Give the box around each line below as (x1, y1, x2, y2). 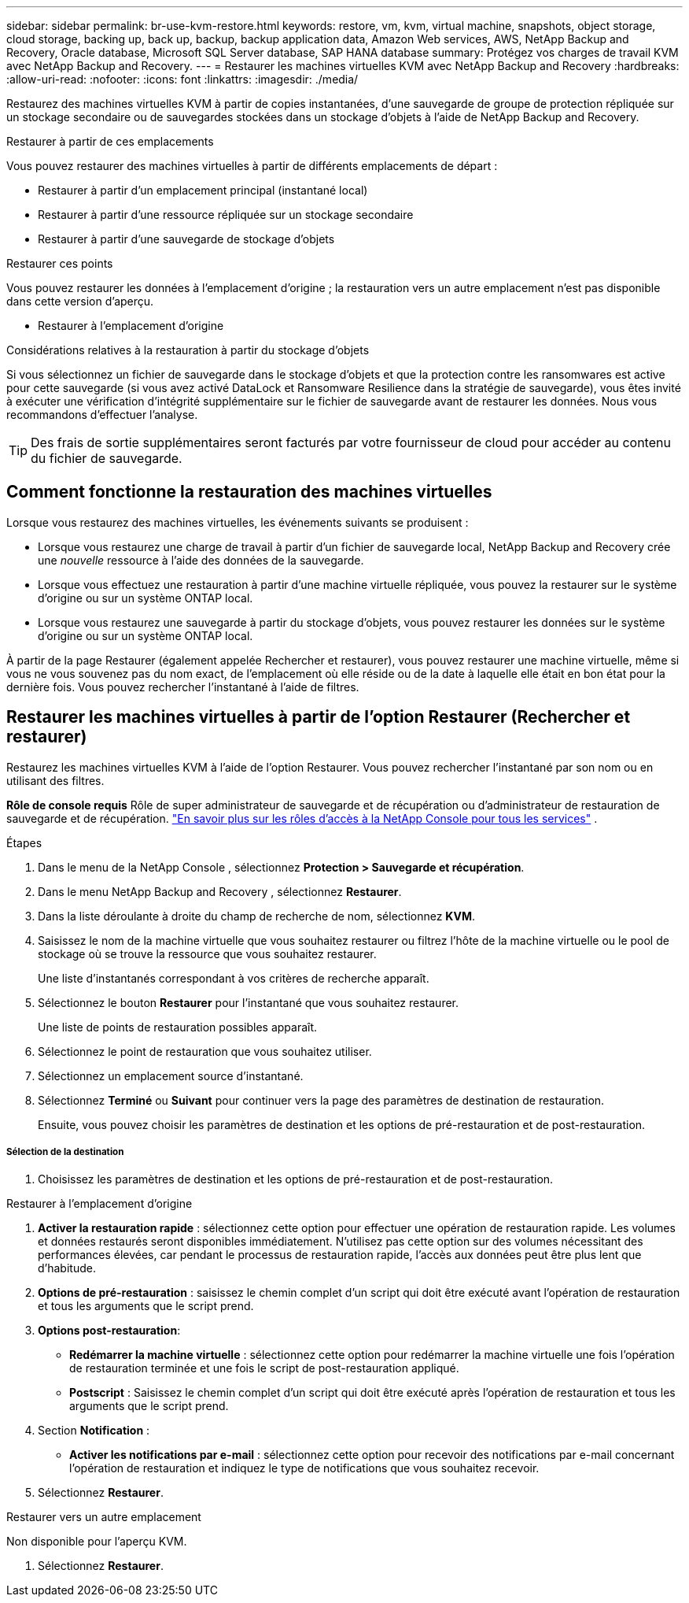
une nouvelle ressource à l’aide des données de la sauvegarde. (38, 553, 364, 567)
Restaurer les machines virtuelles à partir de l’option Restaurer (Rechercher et (6, 707, 631, 727)
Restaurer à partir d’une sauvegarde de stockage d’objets (38, 232, 335, 246)
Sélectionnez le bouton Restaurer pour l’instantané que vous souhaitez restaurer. (38, 995, 459, 1009)
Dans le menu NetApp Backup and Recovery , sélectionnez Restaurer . (38, 884, 402, 898)
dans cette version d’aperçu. (6, 294, 154, 308)
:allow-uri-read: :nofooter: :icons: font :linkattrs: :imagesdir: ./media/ (6, 72, 359, 86)
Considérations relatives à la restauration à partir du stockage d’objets (6, 343, 370, 357)
